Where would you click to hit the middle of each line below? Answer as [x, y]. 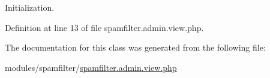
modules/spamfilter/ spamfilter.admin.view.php [91, 67]
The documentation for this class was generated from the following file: [135, 47]
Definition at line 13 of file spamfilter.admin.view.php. [104, 27]
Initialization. [30, 7]
